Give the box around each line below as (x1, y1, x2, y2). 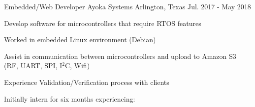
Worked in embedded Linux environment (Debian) (4, 34, 156, 45)
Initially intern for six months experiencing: (4, 93, 135, 104)
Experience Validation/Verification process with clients (4, 77, 169, 87)
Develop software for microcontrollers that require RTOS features (4, 18, 201, 28)
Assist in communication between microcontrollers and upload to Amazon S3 (4, 51, 236, 61)
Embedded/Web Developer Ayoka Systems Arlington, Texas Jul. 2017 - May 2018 (4, 1, 251, 11)
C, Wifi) (64, 60, 90, 71)
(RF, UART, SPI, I (4, 60, 63, 71)
